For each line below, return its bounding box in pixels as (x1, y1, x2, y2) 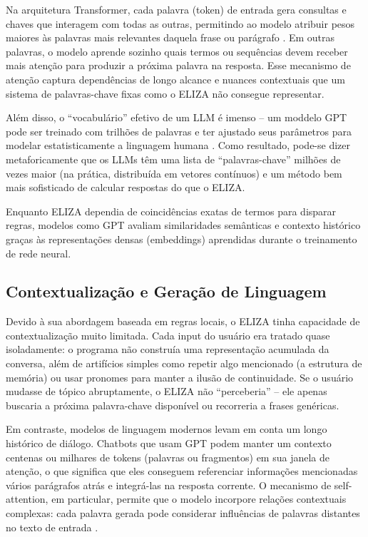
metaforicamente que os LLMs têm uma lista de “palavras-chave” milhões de (6, 151, 341, 166)
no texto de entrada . (6, 519, 98, 534)
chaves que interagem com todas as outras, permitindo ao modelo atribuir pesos (6, 16, 355, 31)
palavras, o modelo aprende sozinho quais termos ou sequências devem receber (6, 44, 348, 58)
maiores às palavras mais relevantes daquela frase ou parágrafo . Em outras (6, 30, 335, 45)
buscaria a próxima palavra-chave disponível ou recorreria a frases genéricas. (6, 397, 339, 412)
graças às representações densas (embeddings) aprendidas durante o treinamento (6, 231, 357, 246)
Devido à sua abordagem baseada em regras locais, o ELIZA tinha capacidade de (6, 314, 360, 329)
